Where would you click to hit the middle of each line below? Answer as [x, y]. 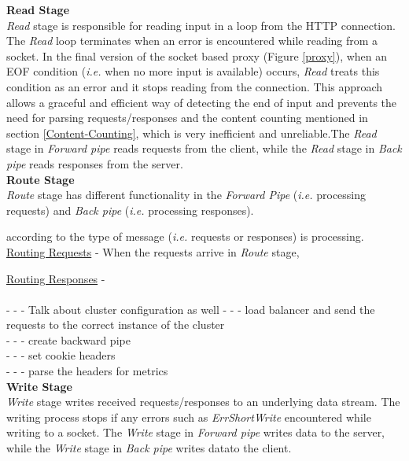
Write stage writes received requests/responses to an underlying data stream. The [203, 402]
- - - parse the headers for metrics [87, 371]
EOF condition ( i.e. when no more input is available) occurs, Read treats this [193, 71]
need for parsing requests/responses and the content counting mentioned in [187, 118]
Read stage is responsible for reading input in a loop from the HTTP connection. [201, 25]
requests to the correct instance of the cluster [116, 325]
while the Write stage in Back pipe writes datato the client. [149, 448]
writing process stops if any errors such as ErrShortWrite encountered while [189, 417]
